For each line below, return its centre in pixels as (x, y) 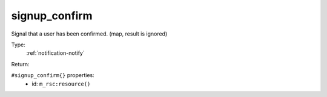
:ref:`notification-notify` (55, 53)
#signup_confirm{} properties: (53, 75)
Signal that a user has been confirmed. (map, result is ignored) (89, 34)
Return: (20, 64)
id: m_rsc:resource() (61, 84)
